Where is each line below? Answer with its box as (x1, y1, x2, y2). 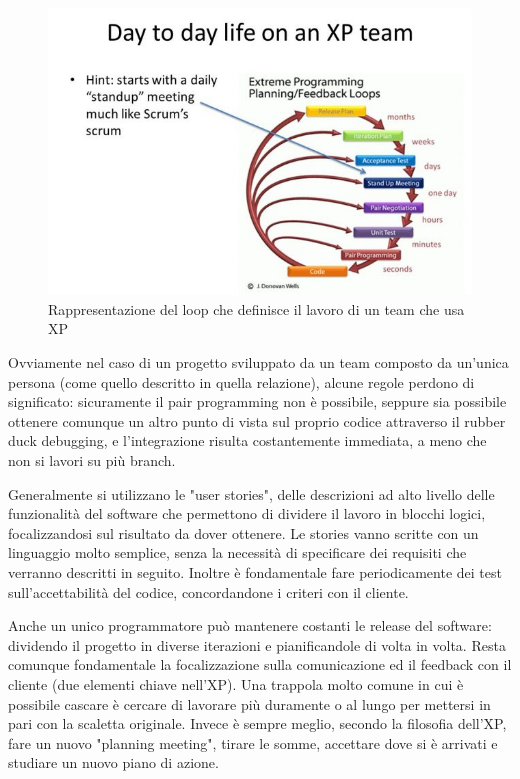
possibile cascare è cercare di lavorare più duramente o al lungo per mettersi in (8, 693, 491, 714)
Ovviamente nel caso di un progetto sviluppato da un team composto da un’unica (8, 352, 509, 372)
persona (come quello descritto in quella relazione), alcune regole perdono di (8, 371, 475, 392)
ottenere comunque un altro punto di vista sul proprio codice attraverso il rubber (8, 410, 506, 431)
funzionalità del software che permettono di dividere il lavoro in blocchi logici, (8, 503, 486, 524)
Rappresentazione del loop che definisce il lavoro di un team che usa (48, 298, 465, 319)
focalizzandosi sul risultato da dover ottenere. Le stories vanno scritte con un (8, 522, 479, 543)
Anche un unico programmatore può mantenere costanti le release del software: (8, 615, 492, 636)
